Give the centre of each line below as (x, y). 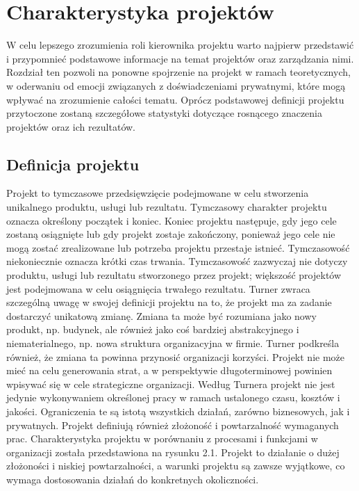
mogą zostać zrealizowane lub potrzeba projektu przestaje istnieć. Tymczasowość (178, 247)
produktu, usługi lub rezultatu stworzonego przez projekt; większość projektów (174, 275)
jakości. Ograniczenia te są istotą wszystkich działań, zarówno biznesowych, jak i (178, 411)
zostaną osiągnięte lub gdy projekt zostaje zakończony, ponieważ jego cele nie (171, 234)
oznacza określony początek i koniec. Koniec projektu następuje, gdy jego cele (172, 220)
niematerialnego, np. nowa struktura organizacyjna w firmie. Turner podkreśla (173, 343)
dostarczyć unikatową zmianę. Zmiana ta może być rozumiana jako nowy (161, 315)
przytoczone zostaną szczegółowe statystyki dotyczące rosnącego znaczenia (164, 113)
